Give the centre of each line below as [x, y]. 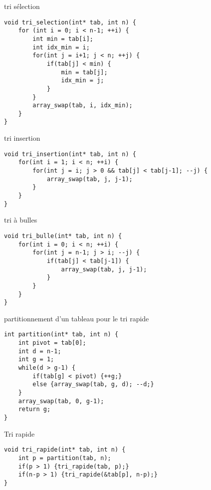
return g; [34, 409]
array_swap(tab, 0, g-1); [61, 401]
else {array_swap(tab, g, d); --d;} [93, 384]
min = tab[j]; [84, 72]
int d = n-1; [40, 351]
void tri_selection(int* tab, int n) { [70, 22]
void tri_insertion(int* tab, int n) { [70, 154]
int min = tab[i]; [63, 39]
